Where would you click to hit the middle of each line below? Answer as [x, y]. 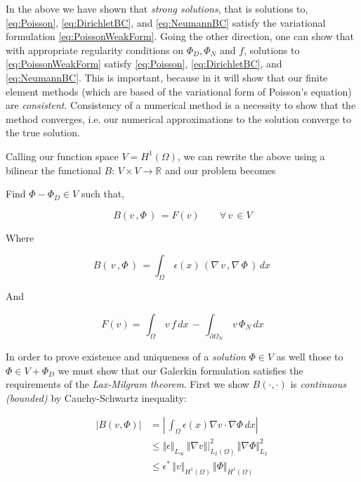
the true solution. [43, 132]
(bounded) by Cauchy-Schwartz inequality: [96, 397]
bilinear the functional [53, 170]
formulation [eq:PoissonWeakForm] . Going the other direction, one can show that [180, 36]
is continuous [318, 384]
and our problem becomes [220, 170]
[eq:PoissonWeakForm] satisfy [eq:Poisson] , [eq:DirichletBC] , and [144, 64]
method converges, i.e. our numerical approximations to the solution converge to [178, 118]
